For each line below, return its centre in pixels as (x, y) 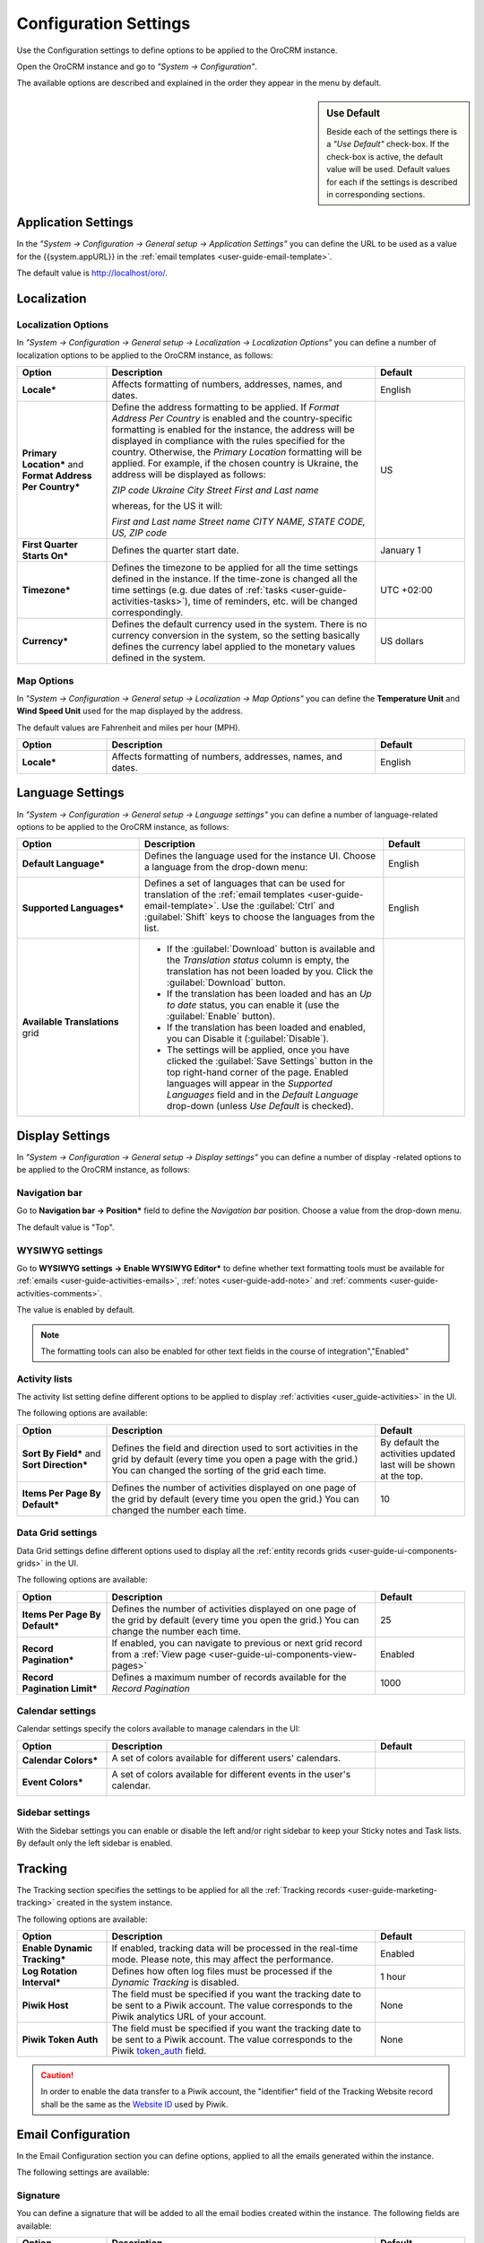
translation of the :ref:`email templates (224, 895)
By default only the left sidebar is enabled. (95, 1843)
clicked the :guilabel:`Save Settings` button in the (270, 1061)
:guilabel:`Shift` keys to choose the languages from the (259, 917)
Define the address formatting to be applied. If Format (225, 407)
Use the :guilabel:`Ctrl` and (278, 906)
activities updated (418, 1453)
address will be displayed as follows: (189, 475)
